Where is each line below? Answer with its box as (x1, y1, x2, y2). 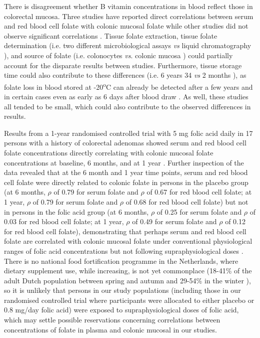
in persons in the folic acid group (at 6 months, (4, 206, 149, 217)
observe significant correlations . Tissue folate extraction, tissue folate (4, 30, 217, 41)
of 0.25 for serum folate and (156, 206, 242, 217)
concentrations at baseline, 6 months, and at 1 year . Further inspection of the (4, 157, 244, 167)
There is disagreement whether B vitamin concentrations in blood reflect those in (4, 1, 253, 11)
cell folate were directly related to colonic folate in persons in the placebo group (4, 177, 248, 187)
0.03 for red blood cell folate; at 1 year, (4, 216, 124, 227)
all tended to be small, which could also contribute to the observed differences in (4, 101, 251, 111)
